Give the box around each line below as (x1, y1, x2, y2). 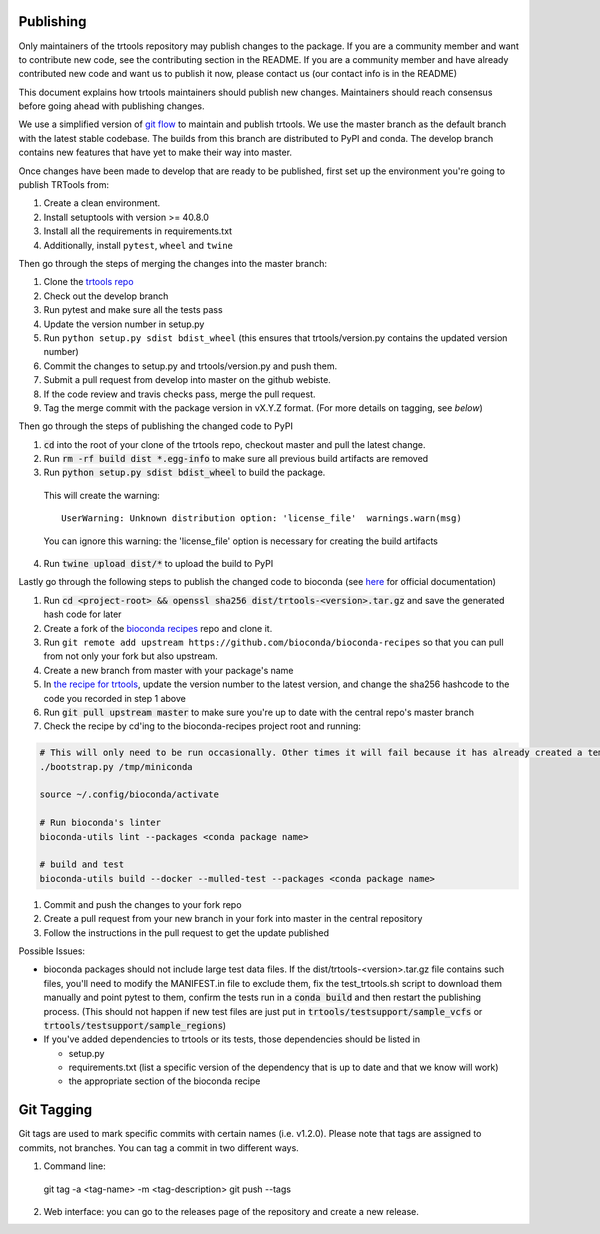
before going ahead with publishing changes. (18, 100, 205, 112)
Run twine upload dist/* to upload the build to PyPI (43, 558, 274, 570)
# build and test (39, 859, 125, 870)
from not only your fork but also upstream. (43, 650, 219, 662)
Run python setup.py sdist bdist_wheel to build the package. (43, 466, 326, 479)
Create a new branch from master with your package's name (43, 664, 294, 676)
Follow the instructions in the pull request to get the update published (43, 926, 330, 939)
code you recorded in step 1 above (43, 692, 187, 704)
